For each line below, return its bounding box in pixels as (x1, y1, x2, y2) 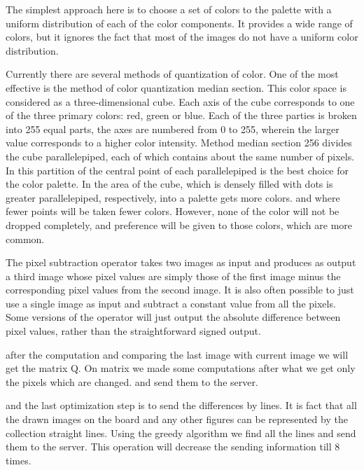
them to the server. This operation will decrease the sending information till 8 (6, 439, 340, 454)
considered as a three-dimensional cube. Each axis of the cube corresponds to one (6, 94, 355, 109)
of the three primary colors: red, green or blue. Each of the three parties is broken (6, 108, 357, 123)
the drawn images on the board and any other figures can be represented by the (6, 412, 348, 427)
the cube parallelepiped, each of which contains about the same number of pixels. (6, 148, 355, 163)
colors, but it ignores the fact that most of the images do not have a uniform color (6, 29, 358, 44)
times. (6, 452, 31, 467)
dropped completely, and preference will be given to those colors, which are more (6, 217, 353, 232)
